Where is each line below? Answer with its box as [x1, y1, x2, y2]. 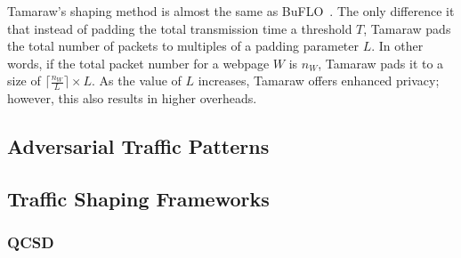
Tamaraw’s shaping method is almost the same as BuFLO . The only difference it [7, 2, 455, 20]
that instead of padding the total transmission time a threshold [7, 19, 352, 37]
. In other [371, 36, 424, 55]
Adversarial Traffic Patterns [7, 133, 270, 160]
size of [7, 71, 41, 90]
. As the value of [92, 71, 182, 90]
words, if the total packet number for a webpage [7, 53, 270, 72]
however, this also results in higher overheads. [7, 89, 257, 108]
